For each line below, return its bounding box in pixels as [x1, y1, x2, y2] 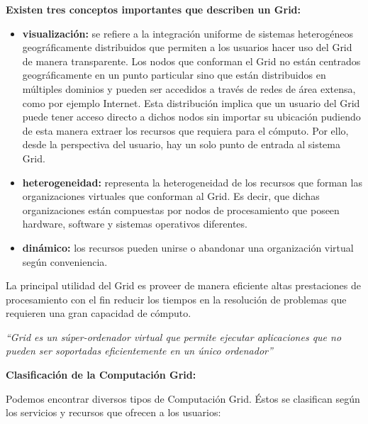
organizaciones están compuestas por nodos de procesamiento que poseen [22, 202, 340, 217]
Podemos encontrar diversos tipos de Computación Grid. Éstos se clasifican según [6, 391, 360, 406]
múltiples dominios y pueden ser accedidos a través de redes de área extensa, [22, 81, 356, 96]
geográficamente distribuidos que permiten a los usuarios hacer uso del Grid [22, 40, 352, 55]
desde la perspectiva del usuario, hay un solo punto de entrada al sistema [22, 137, 340, 152]
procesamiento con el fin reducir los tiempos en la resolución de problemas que [6, 291, 347, 306]
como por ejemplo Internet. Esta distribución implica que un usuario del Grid [22, 95, 360, 110]
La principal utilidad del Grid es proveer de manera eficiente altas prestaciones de [6, 278, 361, 293]
